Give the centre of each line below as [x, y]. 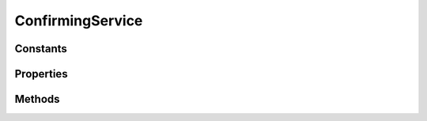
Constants [41, 49]
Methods [37, 99]
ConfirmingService [79, 21]
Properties [41, 74]
